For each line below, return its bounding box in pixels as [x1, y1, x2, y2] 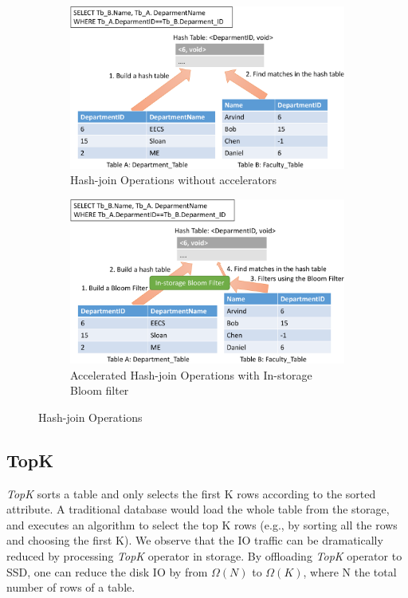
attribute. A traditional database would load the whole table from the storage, [6, 501, 390, 517]
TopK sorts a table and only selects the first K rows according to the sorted [6, 485, 376, 502]
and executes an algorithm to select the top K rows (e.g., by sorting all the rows [6, 516, 398, 533]
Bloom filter [70, 382, 129, 399]
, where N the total [303, 563, 397, 580]
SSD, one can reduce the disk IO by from [6, 563, 208, 580]
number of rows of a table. [6, 579, 135, 596]
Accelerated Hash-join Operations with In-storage [70, 366, 312, 383]
